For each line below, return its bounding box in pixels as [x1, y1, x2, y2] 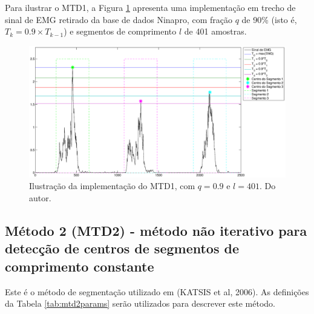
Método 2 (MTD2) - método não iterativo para [5, 221, 307, 239]
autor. [29, 191, 51, 204]
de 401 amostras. [184, 25, 247, 38]
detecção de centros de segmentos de [5, 239, 239, 258]
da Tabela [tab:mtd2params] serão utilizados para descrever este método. [5, 297, 276, 310]
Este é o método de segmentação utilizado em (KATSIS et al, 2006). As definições [5, 285, 309, 298]
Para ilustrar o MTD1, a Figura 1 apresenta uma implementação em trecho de [5, 1, 296, 13]
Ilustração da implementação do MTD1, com [29, 179, 195, 192]
